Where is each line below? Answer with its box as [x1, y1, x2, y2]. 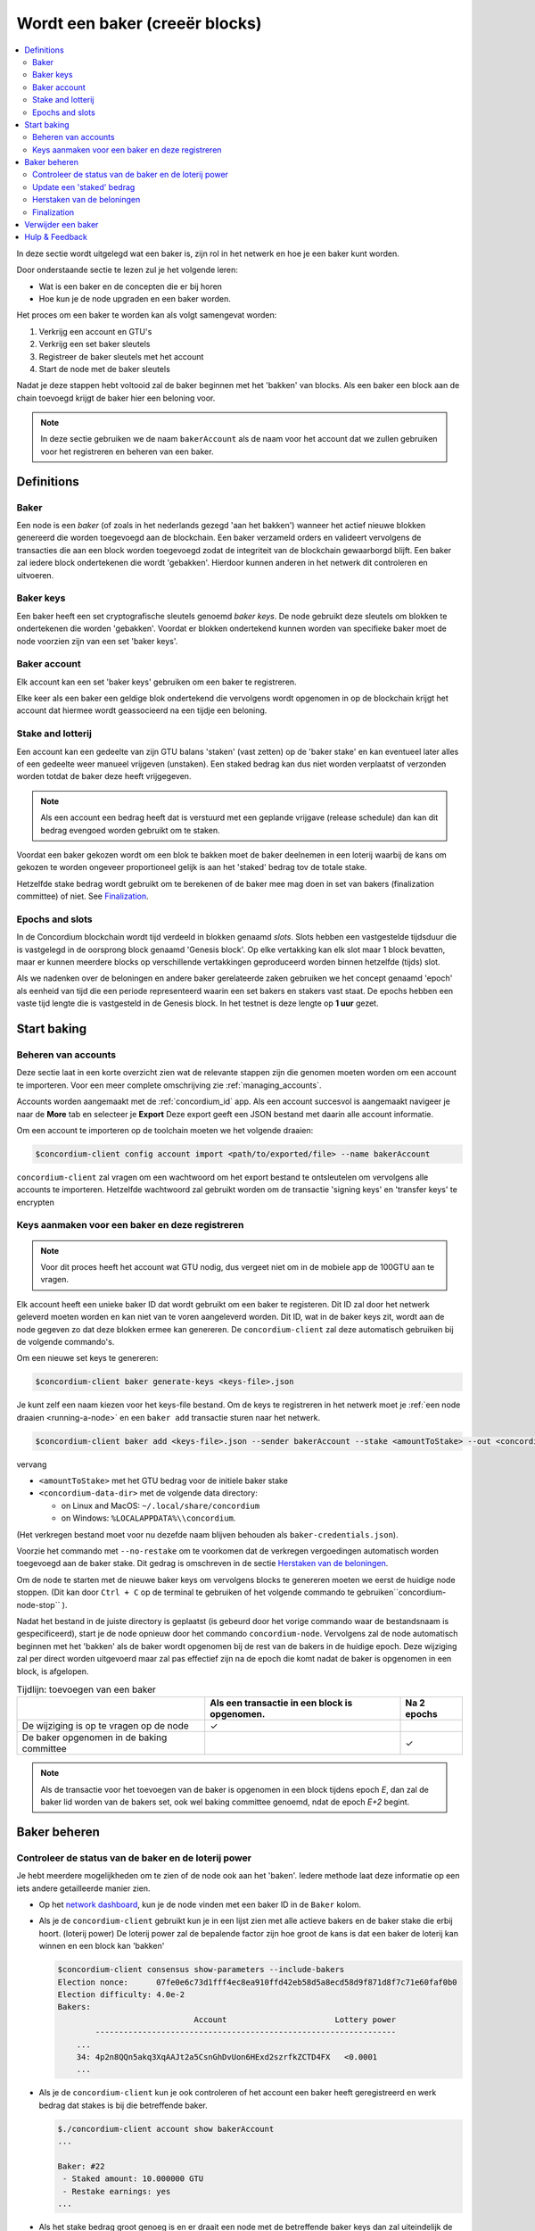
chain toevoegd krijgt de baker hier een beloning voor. [16, 393, 216, 403]
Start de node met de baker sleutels [38, 363, 171, 374]
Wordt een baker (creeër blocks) [16, 13, 262, 33]
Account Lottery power [193, 2014, 397, 2025]
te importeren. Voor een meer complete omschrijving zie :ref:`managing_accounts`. [16, 1080, 322, 1091]
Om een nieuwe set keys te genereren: [16, 1353, 159, 1364]
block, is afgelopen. [16, 1665, 89, 1677]
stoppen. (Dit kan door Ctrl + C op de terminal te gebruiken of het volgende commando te [16, 1587, 356, 1597]
